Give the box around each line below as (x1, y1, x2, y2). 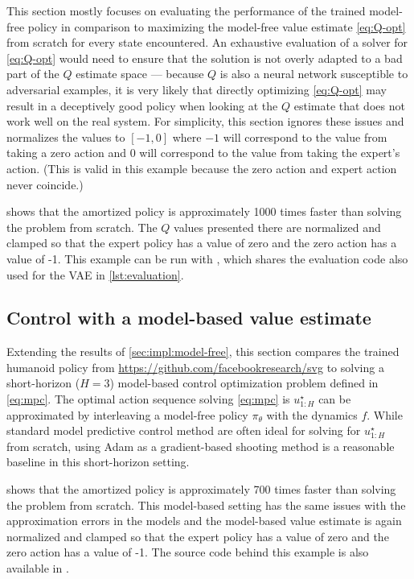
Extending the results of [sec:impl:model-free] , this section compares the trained (6, 343, 400, 360)
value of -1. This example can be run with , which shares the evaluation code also (6, 250, 408, 267)
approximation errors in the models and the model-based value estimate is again (6, 512, 402, 529)
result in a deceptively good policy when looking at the (6, 97, 278, 114)
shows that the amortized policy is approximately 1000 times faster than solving (6, 203, 402, 220)
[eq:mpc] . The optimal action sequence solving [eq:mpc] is (6, 391, 290, 407)
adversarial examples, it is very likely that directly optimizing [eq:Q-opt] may (6, 81, 387, 97)
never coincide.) (6, 176, 84, 192)
